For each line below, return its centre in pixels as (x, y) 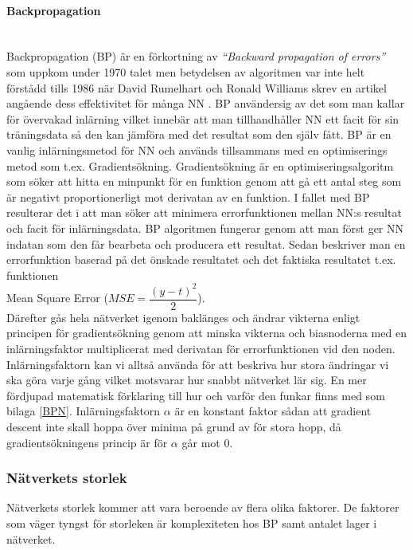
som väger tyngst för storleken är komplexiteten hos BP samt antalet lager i (192, 523)
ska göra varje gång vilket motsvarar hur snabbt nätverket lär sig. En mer (187, 380)
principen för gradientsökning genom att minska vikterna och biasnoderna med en (206, 333)
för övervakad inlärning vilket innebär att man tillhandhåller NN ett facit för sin (203, 118)
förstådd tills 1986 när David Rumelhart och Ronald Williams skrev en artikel (197, 87)
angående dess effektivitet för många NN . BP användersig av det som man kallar (206, 103)
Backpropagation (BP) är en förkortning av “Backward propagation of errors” (196, 56)
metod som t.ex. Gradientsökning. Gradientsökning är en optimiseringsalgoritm (200, 165)
